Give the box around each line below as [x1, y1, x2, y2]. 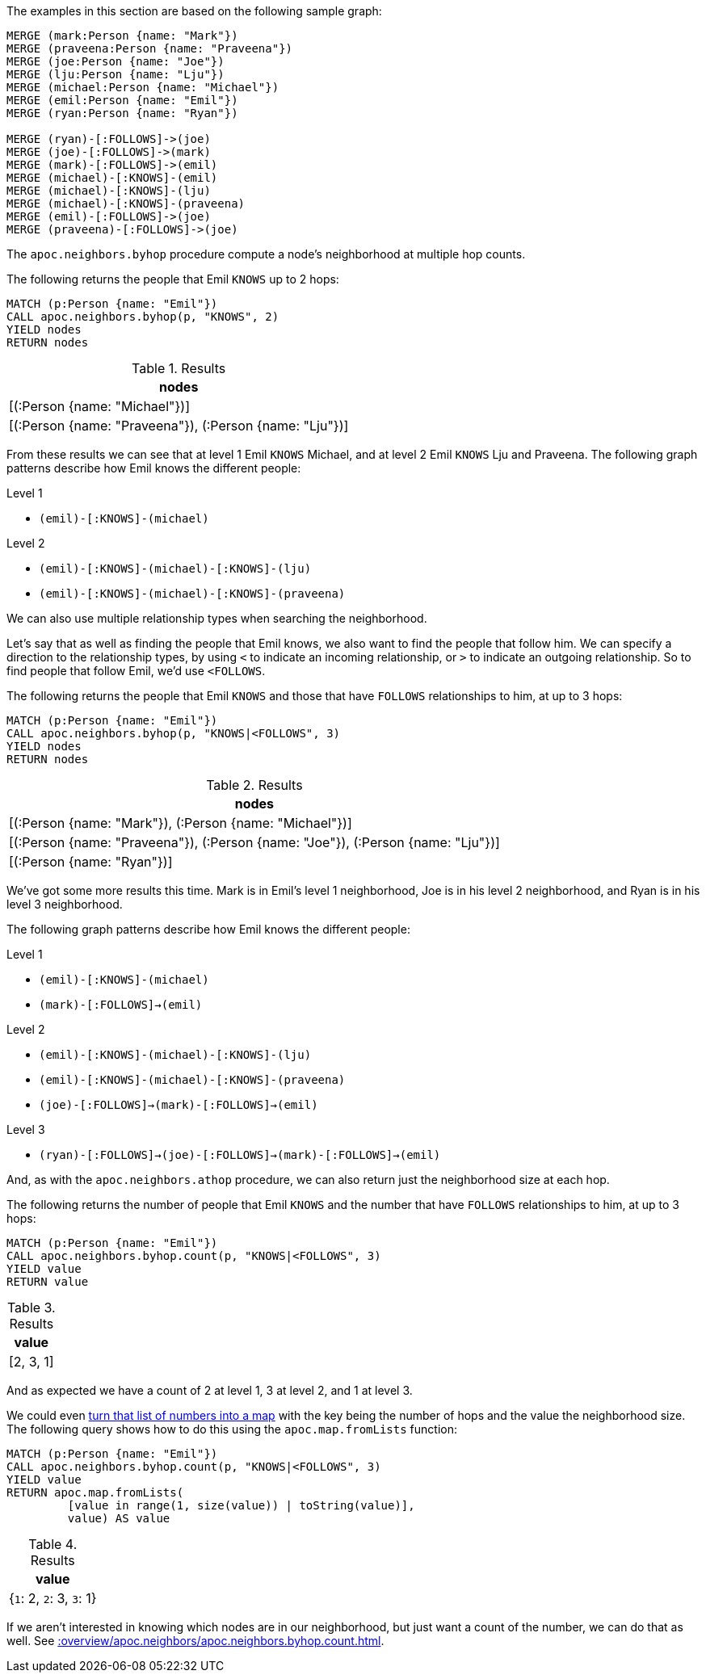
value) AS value [67, 1512, 170, 1525]
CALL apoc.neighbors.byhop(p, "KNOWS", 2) [6, 310, 279, 323]
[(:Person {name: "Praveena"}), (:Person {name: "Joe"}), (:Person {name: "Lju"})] [9, 834, 500, 850]
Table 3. [6, 1299, 56, 1316]
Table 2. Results [206, 777, 303, 793]
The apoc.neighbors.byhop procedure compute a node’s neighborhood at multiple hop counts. [6, 247, 526, 261]
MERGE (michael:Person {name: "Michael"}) [6, 81, 279, 94]
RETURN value [6, 1275, 89, 1288]
